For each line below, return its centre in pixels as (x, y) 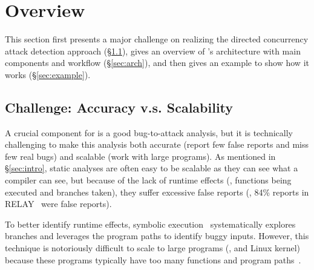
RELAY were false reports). (58, 204)
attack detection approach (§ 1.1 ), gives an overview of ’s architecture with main (153, 51)
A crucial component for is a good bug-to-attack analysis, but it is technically (149, 132)
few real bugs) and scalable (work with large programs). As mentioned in (140, 156)
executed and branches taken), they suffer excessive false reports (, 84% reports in (157, 192)
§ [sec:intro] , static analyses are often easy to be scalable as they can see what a (152, 168)
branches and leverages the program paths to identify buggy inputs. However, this (157, 236)
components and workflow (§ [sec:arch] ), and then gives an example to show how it (157, 63)
